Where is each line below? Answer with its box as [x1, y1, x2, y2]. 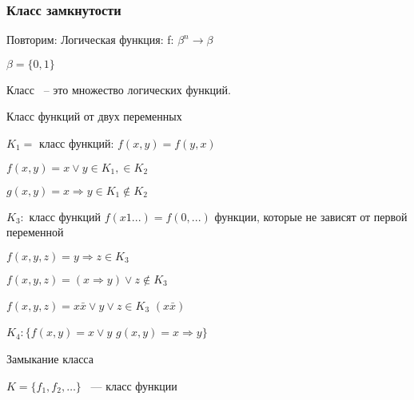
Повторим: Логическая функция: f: [6, 31, 174, 48]
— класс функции [90, 377, 177, 394]
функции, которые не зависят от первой [214, 208, 408, 224]
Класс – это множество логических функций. [6, 81, 231, 97]
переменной [6, 224, 64, 240]
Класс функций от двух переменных [6, 108, 182, 125]
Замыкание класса [6, 350, 94, 366]
